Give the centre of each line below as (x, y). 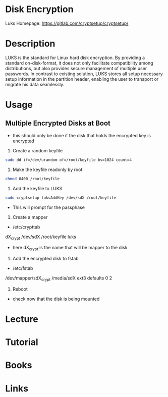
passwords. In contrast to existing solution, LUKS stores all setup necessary (84, 74)
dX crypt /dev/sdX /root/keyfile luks (41, 237)
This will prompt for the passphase (48, 207)
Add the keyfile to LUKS (37, 188)
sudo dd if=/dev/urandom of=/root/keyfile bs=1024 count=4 (69, 160)
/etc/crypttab (26, 227)
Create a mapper (30, 217)
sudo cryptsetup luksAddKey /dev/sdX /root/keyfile (61, 198)
